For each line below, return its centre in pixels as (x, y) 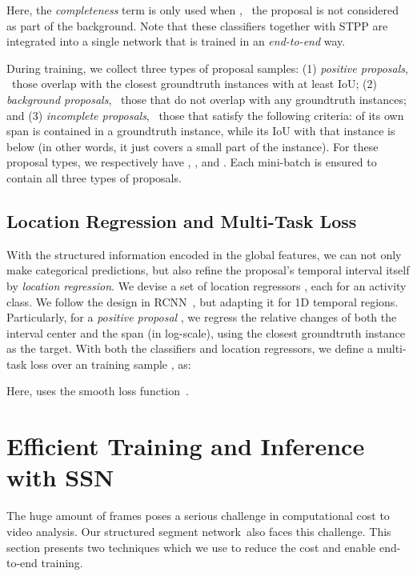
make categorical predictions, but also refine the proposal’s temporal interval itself (208, 270)
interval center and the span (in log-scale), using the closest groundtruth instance (206, 332)
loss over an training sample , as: (111, 364)
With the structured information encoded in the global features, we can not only (204, 254)
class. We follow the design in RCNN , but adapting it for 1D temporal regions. (202, 301)
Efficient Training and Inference (186, 446)
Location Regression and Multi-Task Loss (182, 220)
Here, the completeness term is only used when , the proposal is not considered (202, 10)
